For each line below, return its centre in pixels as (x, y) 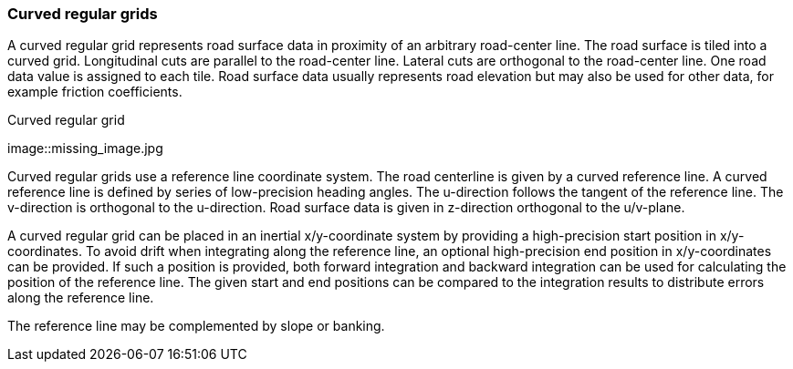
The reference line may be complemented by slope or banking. (196, 326)
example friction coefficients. (95, 92)
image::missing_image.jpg (85, 149)
